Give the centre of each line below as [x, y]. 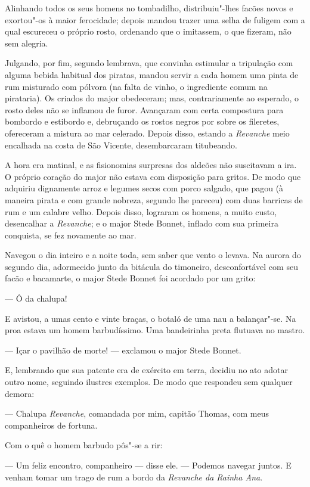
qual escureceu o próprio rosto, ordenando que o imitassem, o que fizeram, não [148, 31]
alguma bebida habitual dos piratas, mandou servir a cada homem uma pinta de [152, 74]
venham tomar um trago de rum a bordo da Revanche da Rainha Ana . [134, 477]
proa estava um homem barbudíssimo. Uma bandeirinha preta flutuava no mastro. [155, 330]
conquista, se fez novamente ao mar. [71, 235]
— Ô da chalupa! [36, 298]
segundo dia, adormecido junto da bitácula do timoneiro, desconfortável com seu [151, 266]
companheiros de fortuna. [51, 425]
